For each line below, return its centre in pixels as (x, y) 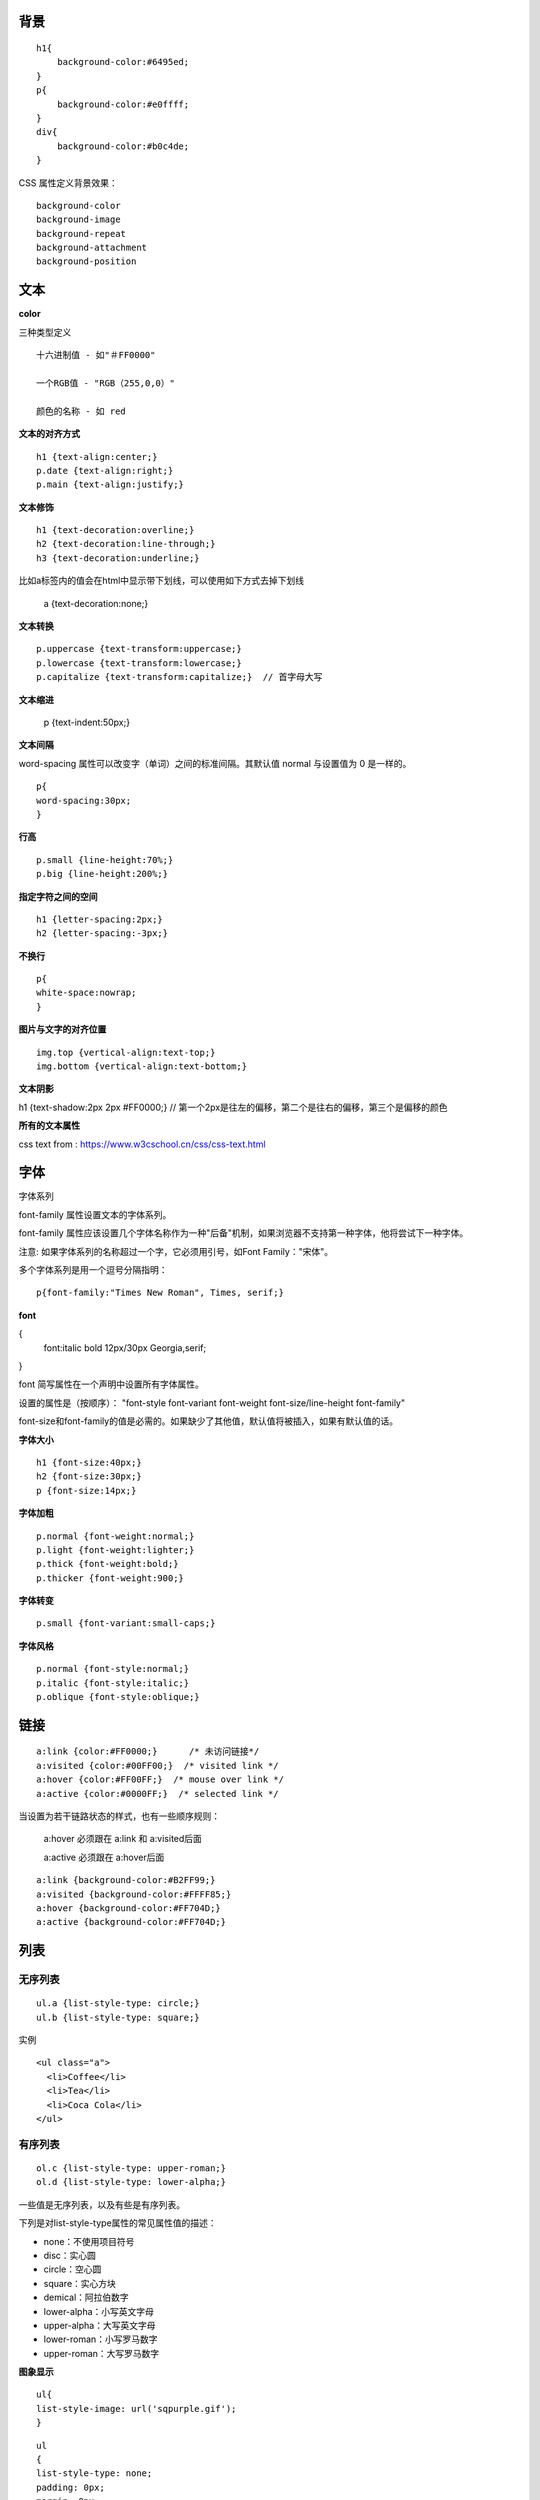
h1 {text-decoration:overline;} (115, 530)
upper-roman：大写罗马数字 (101, 2353)
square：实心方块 (80, 2283)
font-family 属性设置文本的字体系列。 (95, 1214)
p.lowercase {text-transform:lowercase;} (139, 663)
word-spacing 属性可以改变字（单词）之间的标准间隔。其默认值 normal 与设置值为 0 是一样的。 (215, 763)
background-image (78, 219)
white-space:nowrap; (86, 993)
